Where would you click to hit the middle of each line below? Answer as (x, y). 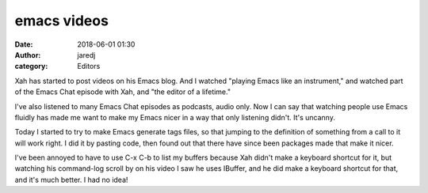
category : (31, 66)
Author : (28, 55)
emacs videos (61, 21)
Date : (24, 44)
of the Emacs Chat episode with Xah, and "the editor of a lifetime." (123, 92)
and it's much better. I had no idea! (71, 180)
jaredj (86, 55)
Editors (89, 66)
